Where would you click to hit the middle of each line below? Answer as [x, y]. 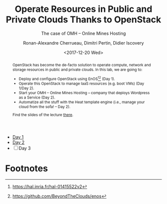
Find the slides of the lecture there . [43, 115]
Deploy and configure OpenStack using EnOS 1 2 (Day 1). [67, 78]
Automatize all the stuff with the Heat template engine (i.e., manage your [82, 102]
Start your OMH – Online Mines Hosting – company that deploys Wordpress [84, 93]
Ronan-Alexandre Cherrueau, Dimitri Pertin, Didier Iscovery [83, 43]
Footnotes [27, 168]
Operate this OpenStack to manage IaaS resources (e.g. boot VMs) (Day [82, 83]
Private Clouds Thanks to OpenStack [83, 20]
